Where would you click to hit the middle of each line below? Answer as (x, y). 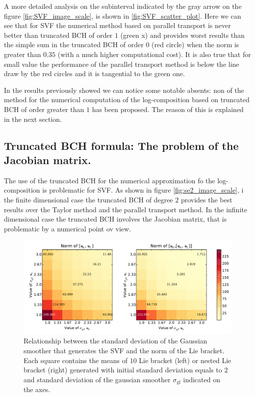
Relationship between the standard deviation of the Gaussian (115, 341)
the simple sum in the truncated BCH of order (74, 44)
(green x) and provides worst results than (182, 35)
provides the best (206, 199)
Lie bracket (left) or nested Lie (185, 360)
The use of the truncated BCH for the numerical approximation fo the (110, 180)
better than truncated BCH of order (58, 35)
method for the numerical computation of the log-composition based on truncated (127, 99)
